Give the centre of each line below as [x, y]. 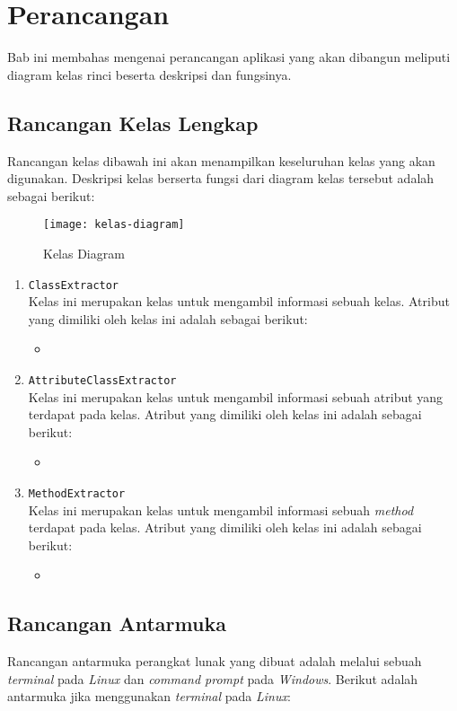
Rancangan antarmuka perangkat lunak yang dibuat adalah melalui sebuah [215, 661]
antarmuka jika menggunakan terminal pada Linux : [149, 696]
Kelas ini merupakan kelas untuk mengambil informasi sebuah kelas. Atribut [239, 301]
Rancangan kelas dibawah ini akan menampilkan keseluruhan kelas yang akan [221, 160]
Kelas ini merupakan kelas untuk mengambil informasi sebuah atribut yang [236, 396]
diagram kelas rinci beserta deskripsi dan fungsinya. [149, 74]
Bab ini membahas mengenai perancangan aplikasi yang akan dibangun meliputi [229, 57]
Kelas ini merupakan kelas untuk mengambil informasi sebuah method [221, 509]
